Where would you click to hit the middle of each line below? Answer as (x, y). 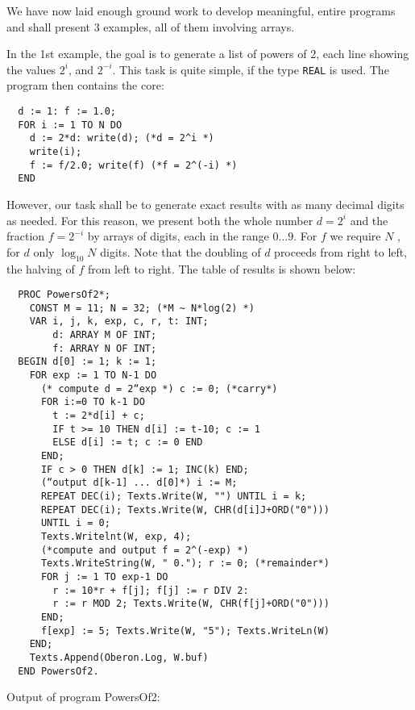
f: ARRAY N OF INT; (105, 348)
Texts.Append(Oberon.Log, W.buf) (119, 657)
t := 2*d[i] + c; (99, 416)
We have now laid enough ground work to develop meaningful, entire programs (201, 10)
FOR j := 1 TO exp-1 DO (104, 576)
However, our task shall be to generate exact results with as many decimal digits (205, 204)
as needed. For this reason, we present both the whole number (160, 220)
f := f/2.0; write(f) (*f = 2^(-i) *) (133, 165)
